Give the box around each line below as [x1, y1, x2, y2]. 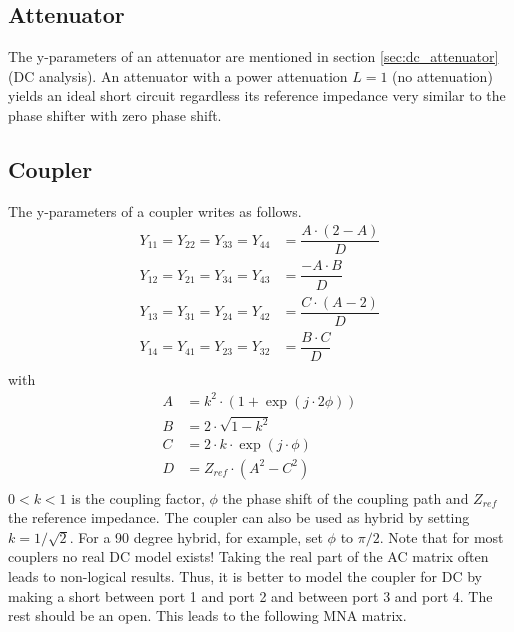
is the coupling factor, [71, 487, 205, 508]
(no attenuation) [392, 65, 493, 86]
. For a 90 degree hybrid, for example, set [69, 526, 323, 547]
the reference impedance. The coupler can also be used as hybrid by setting [8, 507, 470, 528]
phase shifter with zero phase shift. [8, 104, 222, 125]
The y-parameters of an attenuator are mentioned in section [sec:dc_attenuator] [8, 46, 499, 67]
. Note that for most [379, 526, 504, 547]
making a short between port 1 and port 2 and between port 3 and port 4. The [8, 585, 493, 606]
